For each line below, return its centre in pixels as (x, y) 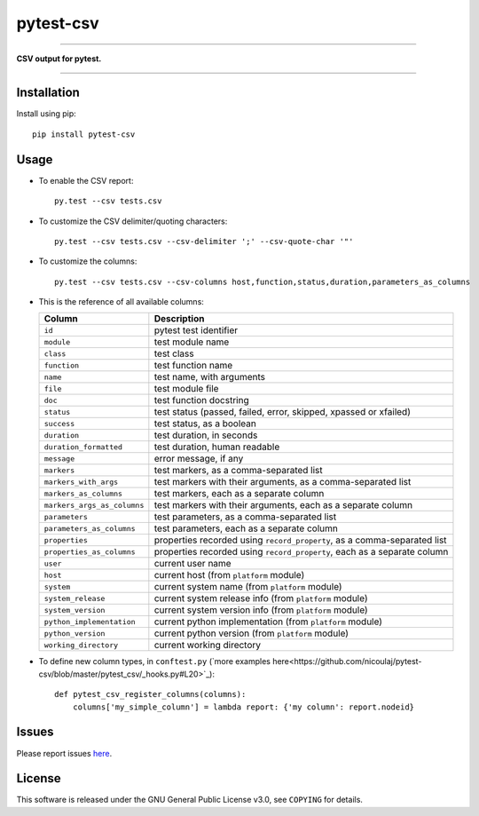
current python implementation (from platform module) (268, 622)
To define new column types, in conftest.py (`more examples (154, 662)
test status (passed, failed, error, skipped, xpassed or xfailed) (283, 412)
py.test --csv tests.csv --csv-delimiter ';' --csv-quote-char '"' (204, 241)
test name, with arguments (210, 377)
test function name (193, 366)
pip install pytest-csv (84, 134)
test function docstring (201, 400)
